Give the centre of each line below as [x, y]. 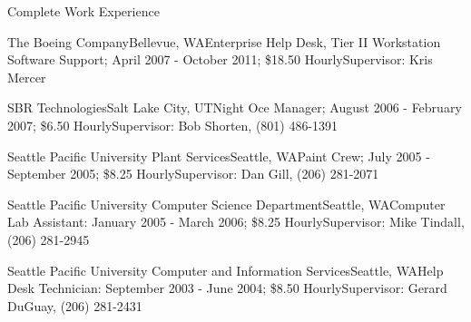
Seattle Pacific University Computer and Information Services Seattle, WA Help [226, 270]
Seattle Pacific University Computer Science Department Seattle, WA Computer [226, 204]
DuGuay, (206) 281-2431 [75, 305]
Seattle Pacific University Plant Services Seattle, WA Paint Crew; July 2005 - [219, 156]
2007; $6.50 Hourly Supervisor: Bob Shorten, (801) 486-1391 [173, 125]
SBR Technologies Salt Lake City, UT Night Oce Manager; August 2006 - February [235, 107]
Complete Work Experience [83, 11]
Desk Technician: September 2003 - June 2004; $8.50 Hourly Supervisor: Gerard [227, 288]
